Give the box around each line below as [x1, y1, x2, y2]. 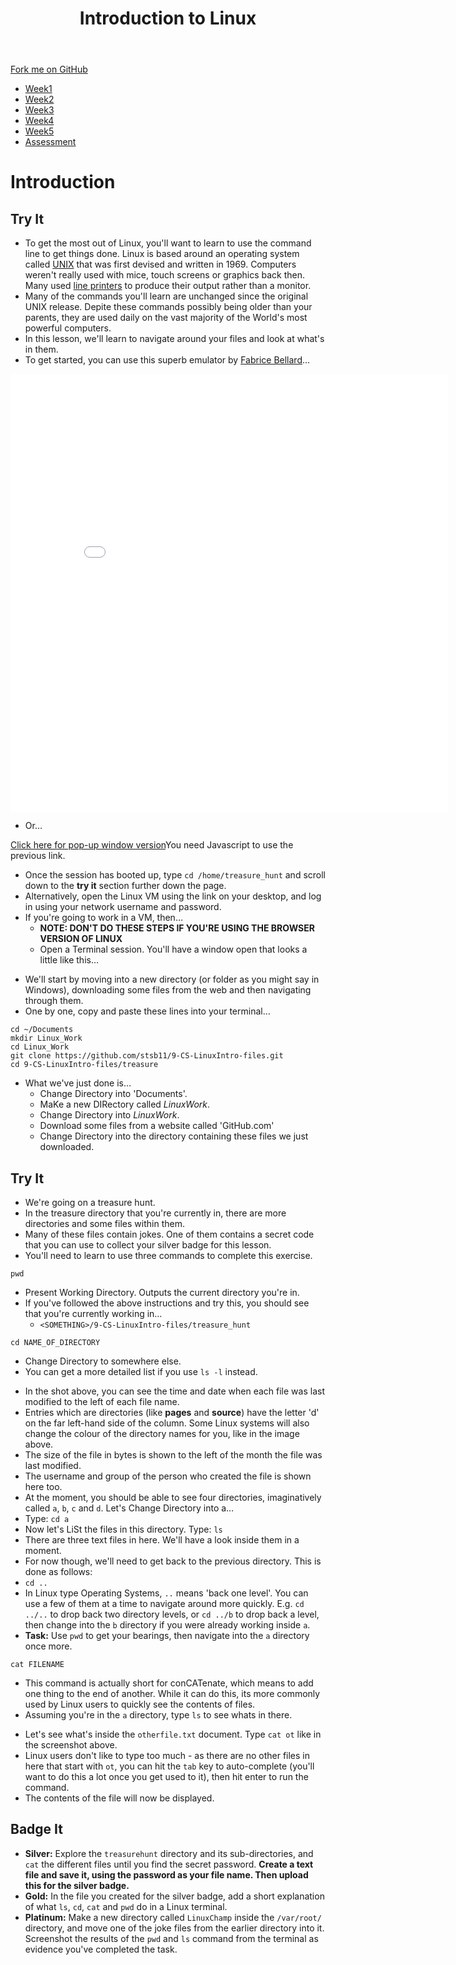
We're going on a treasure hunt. [24, 1197, 156, 1208]
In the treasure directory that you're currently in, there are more [24, 1207, 287, 1219]
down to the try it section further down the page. [24, 880, 227, 892]
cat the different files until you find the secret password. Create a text [24, 1858, 314, 1870]
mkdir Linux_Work [10, 1033, 83, 1044]
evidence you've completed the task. [24, 1943, 178, 1955]
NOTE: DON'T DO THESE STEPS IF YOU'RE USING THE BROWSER [39, 922, 315, 934]
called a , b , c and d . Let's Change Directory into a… [24, 1502, 235, 1514]
